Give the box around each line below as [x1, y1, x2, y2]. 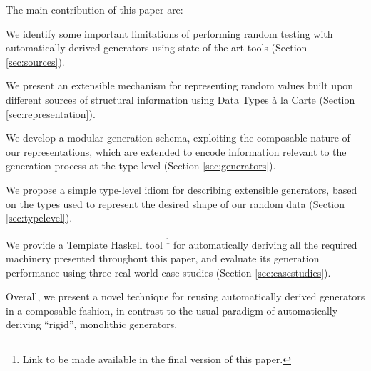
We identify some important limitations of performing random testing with [6, 26, 333, 41]
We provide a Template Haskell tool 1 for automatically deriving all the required [6, 234, 357, 252]
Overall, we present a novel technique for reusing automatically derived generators [6, 289, 365, 304]
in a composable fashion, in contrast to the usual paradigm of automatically [6, 302, 338, 317]
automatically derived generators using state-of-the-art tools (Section [6, 40, 308, 55]
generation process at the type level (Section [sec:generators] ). [6, 158, 276, 173]
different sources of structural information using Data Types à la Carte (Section [6, 91, 355, 107]
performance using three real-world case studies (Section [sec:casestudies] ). [6, 264, 331, 280]
